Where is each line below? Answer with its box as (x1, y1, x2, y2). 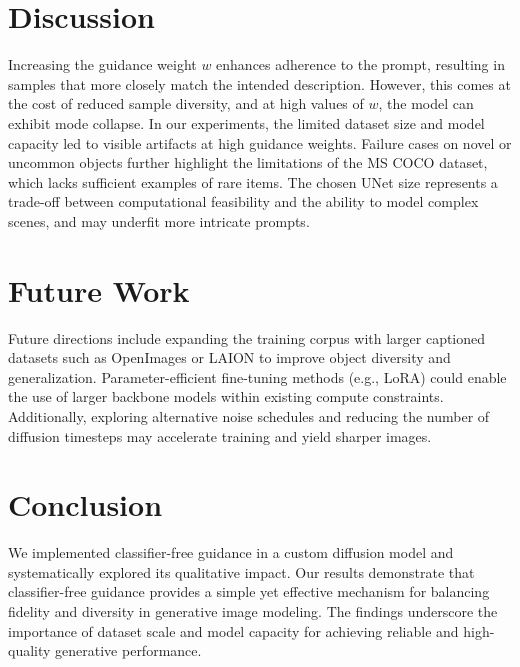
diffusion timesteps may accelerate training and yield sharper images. (8, 425, 432, 446)
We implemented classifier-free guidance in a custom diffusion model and (8, 542, 454, 563)
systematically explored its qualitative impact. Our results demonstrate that (8, 561, 475, 582)
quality (8, 640, 51, 661)
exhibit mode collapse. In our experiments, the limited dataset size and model (8, 112, 485, 133)
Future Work (8, 269, 190, 310)
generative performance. (55, 640, 202, 661)
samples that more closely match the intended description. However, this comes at (8, 73, 511, 94)
